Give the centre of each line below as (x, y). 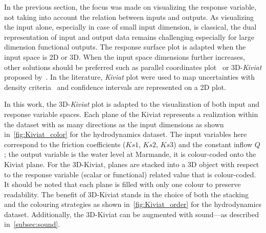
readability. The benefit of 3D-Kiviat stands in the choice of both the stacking (127, 194)
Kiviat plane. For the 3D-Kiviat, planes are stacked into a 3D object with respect (132, 164)
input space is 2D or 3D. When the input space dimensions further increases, (125, 56)
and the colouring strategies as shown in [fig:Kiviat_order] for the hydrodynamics (133, 204)
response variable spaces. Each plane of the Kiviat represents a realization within (131, 114)
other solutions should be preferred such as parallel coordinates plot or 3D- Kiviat (133, 67)
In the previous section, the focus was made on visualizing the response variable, (130, 7)
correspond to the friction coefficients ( (65, 144)
